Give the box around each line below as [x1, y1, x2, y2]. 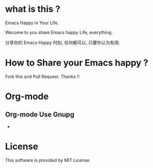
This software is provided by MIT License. [5, 157, 91, 163]
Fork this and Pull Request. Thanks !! [5, 73, 80, 80]
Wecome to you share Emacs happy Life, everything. [5, 29, 113, 35]
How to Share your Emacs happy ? [5, 57, 149, 69]
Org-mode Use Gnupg [5, 110, 75, 119]
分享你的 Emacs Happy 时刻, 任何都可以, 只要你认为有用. [5, 40, 120, 45]
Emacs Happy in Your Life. [5, 20, 59, 26]
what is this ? [5, 3, 60, 15]
